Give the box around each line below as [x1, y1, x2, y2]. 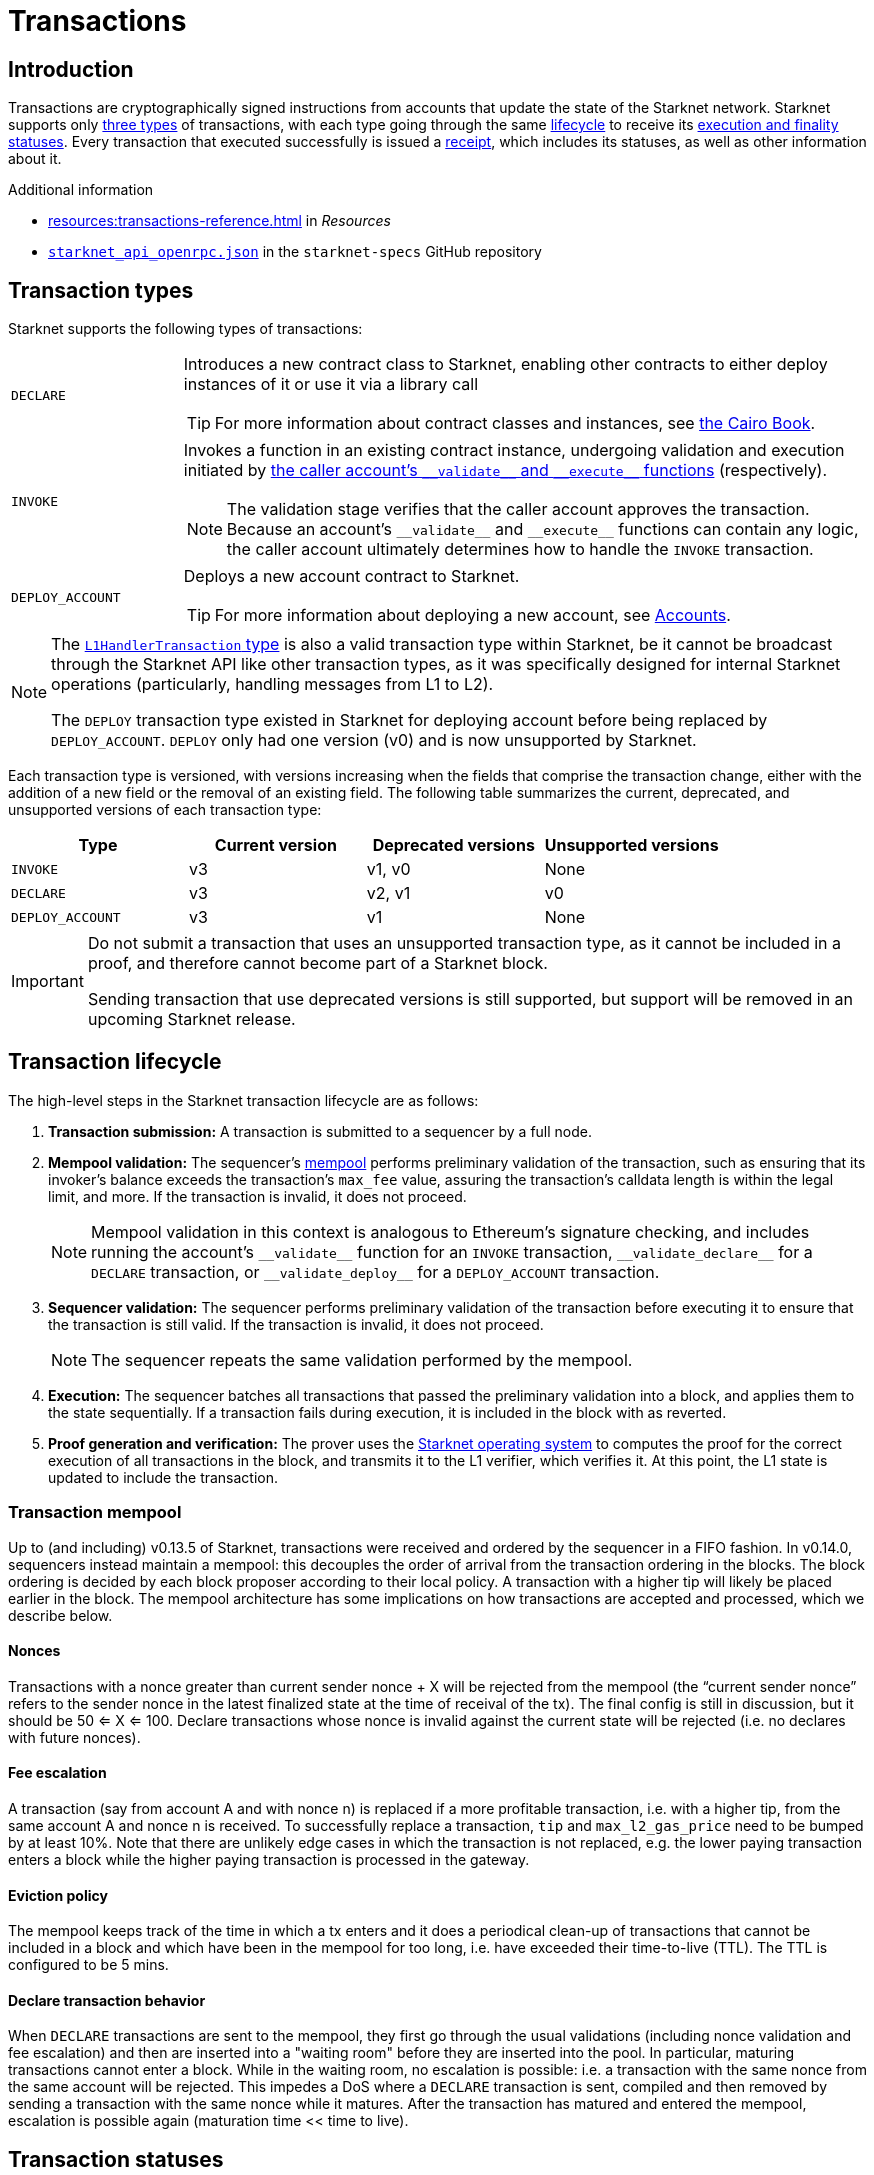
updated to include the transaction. [48, 1468, 279, 1486]
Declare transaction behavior [8, 1991, 206, 2009]
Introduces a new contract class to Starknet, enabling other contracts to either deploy [183, 354, 828, 375]
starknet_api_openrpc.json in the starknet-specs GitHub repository [48, 243, 542, 261]
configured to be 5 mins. [8, 1956, 169, 1974]
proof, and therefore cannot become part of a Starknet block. [87, 953, 548, 974]
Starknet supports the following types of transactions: [8, 320, 363, 338]
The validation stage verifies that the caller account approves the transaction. [226, 499, 810, 520]
